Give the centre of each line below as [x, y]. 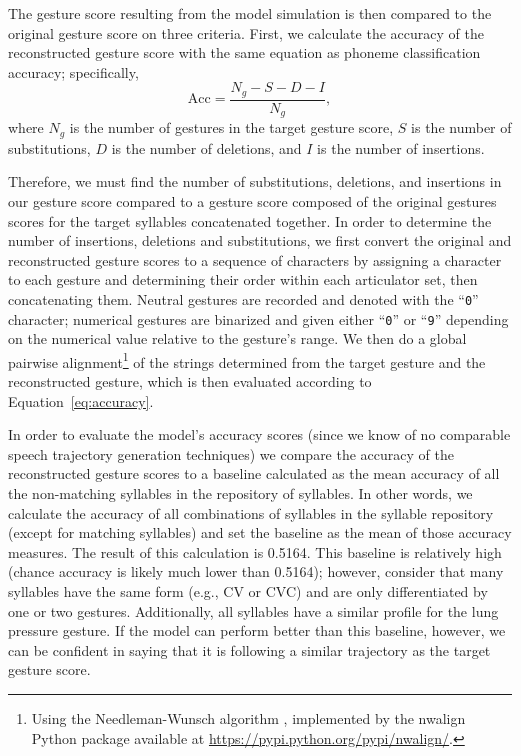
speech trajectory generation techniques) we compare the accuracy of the [231, 453]
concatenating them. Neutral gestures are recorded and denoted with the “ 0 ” [243, 298]
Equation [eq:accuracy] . [81, 400]
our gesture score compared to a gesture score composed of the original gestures [252, 200]
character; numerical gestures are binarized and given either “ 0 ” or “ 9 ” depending [258, 318]
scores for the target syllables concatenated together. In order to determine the [250, 220]
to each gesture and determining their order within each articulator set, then [243, 279]
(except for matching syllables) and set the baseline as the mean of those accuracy [260, 532]
